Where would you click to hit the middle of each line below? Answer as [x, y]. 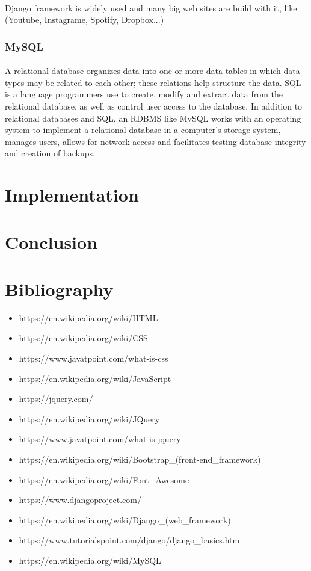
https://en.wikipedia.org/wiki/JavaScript [95, 378]
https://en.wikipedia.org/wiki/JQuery [89, 418]
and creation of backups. [50, 153]
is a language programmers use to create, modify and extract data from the [144, 94]
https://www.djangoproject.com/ [80, 500]
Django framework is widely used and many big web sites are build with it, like [151, 8]
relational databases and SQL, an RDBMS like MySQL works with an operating [153, 118]
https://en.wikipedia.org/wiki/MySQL [90, 560]
